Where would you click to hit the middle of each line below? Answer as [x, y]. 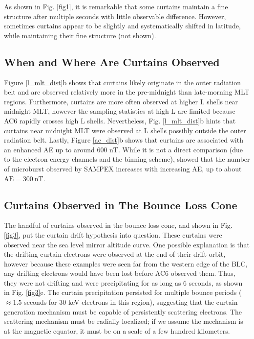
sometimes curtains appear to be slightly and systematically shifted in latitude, [122, 26]
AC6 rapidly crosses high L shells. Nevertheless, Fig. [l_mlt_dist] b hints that [120, 120]
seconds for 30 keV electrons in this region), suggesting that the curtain [131, 302]
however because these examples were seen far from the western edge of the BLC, [126, 263]
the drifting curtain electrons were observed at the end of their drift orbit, [115, 254]
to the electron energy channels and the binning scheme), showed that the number [127, 159]
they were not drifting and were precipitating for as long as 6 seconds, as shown [123, 282]
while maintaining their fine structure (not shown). [80, 35]
